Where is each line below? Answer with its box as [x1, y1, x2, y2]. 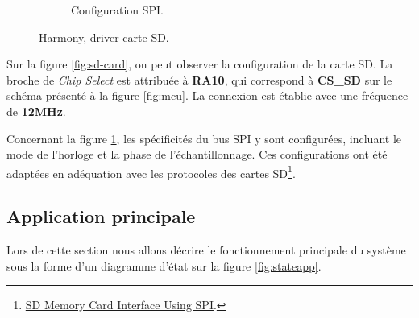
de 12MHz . [6, 102, 66, 119]
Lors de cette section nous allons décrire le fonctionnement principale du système [6, 242, 406, 258]
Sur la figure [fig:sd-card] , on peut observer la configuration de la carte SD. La [6, 56, 393, 72]
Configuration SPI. [71, 2, 164, 18]
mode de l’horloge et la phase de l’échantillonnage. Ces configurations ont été [6, 146, 388, 163]
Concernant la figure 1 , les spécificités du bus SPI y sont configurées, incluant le [6, 130, 401, 147]
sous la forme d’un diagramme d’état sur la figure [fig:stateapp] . [6, 257, 322, 274]
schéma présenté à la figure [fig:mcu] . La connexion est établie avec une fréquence [6, 87, 409, 104]
